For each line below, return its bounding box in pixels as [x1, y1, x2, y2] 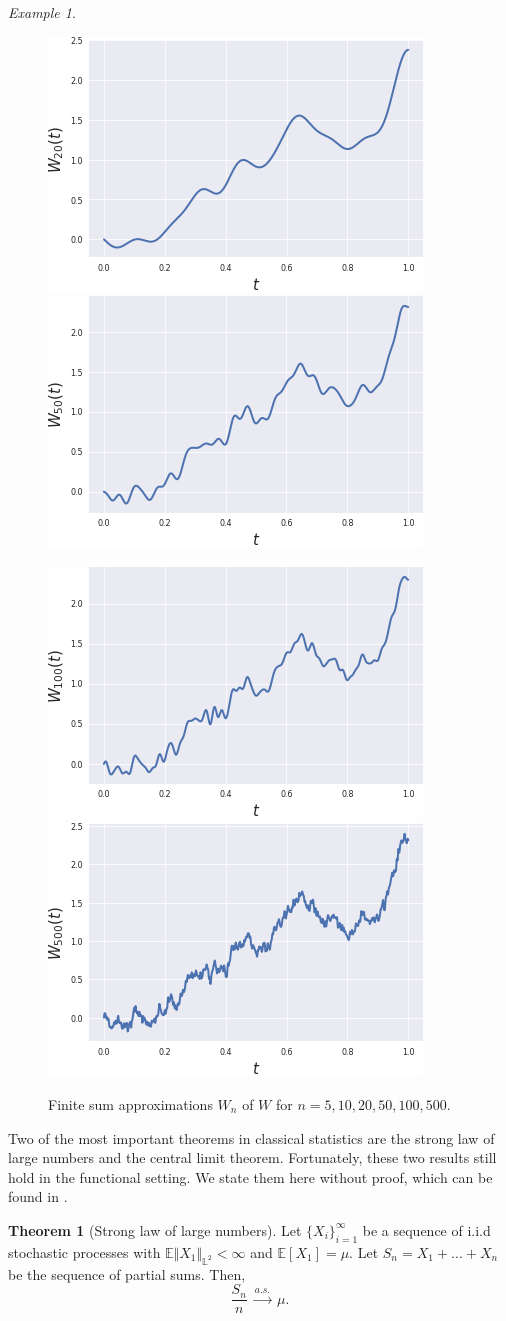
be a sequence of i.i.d [362, 1219, 491, 1240]
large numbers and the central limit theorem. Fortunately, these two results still [8, 1147, 497, 1168]
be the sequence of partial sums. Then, [8, 1263, 246, 1284]
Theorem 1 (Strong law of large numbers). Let [8, 1219, 302, 1240]
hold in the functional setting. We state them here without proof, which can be [8, 1166, 493, 1187]
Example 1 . [8, 2, 76, 22]
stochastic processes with [8, 1241, 161, 1262]
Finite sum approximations [48, 1093, 213, 1114]
